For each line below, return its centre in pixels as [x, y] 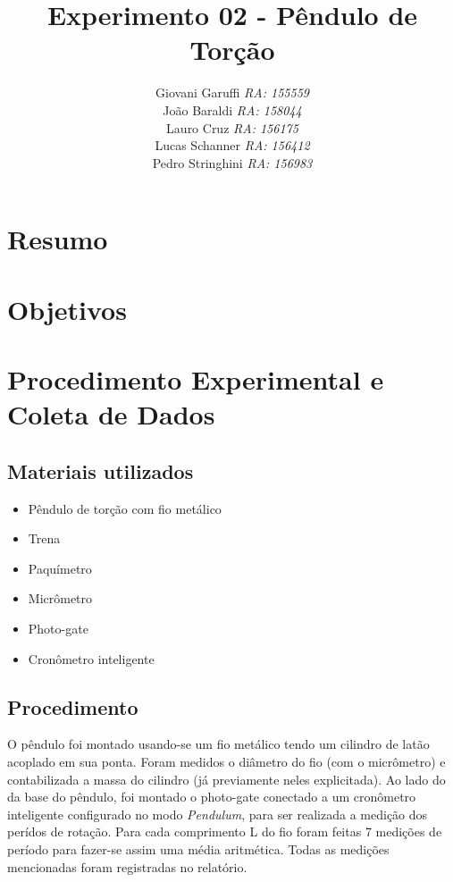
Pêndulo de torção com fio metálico [125, 508]
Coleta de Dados [111, 414]
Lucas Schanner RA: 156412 [232, 145]
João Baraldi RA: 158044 [232, 109]
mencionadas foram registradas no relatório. [127, 866]
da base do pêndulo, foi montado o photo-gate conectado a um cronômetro [212, 797]
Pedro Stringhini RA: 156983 [232, 162]
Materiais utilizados [101, 470]
